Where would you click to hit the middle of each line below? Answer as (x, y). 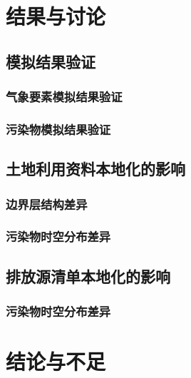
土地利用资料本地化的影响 (95, 169)
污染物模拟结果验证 (58, 129)
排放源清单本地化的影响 (88, 276)
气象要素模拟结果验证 (64, 97)
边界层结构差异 (47, 204)
